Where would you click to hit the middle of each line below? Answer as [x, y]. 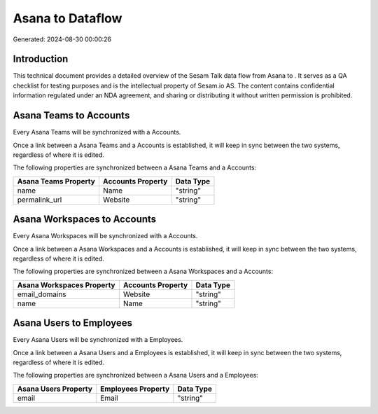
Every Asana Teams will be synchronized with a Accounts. [97, 132]
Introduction [41, 59]
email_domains [42, 294]
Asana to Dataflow [68, 18]
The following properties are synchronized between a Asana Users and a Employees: [136, 375]
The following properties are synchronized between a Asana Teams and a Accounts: [135, 167]
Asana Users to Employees [73, 323]
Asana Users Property [55, 389]
